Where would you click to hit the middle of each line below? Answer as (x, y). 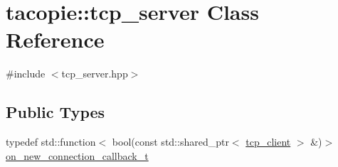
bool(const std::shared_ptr (170, 142)
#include (26, 74)
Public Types (56, 112)
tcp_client (268, 142)
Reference (55, 39)
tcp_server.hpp (95, 74)
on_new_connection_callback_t (77, 155)
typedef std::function (51, 142)
